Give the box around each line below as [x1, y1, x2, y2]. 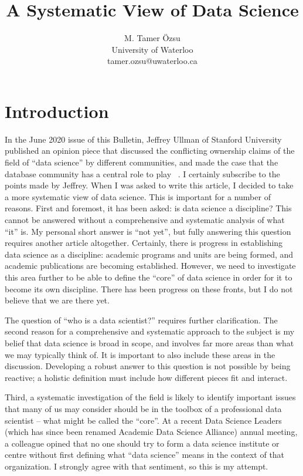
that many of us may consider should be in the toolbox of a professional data [5, 402, 282, 414]
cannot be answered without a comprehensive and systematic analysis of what [5, 214, 285, 225]
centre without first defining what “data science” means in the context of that [5, 448, 285, 461]
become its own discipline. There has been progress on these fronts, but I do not [5, 282, 293, 295]
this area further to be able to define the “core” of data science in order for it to [5, 271, 292, 283]
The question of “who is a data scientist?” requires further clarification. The [5, 313, 278, 326]
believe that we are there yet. [5, 294, 110, 306]
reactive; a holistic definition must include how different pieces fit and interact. [5, 371, 288, 383]
